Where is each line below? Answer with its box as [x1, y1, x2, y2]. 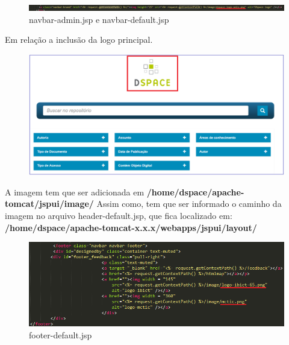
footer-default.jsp [29, 328, 92, 341]
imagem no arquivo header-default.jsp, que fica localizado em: [5, 209, 232, 221]
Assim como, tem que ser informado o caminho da [96, 197, 282, 210]
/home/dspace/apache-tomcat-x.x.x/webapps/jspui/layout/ [5, 221, 257, 233]
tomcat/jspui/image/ [5, 197, 94, 210]
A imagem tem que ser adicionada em [5, 185, 144, 198]
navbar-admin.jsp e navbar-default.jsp [29, 13, 169, 25]
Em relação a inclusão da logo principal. [5, 33, 153, 46]
